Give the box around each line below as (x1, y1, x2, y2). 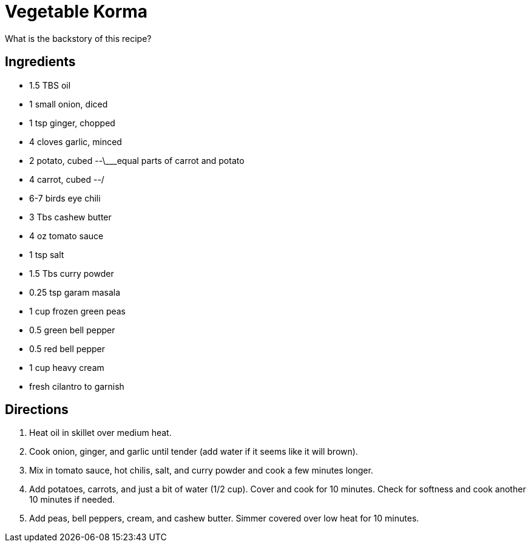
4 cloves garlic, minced (29, 136, 122, 147)
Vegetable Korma (5, 1, 148, 22)
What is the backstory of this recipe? (5, 33, 152, 44)
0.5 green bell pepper (29, 324, 115, 335)
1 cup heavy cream (29, 362, 104, 373)
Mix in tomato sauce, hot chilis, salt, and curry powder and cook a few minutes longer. (29, 465, 373, 476)
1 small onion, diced (29, 98, 108, 109)
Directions (5, 402, 69, 418)
